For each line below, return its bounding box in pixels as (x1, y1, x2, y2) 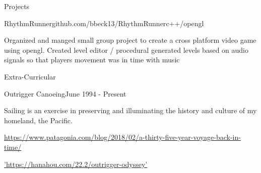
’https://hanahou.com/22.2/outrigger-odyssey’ (4, 158, 148, 169)
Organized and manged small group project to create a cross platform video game (4, 35, 256, 45)
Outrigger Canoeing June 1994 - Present (4, 88, 126, 99)
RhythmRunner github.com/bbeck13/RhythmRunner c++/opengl (4, 18, 204, 28)
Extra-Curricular (4, 71, 56, 81)
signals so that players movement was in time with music (4, 54, 180, 65)
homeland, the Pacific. (4, 115, 73, 125)
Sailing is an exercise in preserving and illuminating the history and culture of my (4, 105, 257, 116)
